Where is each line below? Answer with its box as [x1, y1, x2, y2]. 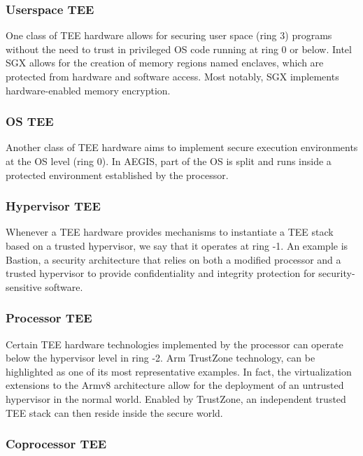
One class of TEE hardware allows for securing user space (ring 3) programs [6, 28, 332, 43]
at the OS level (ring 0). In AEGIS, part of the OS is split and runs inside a [6, 154, 332, 168]
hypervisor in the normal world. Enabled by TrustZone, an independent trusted [6, 391, 346, 406]
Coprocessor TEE [6, 435, 107, 453]
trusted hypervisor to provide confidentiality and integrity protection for [6, 266, 315, 280]
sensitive [6, 279, 42, 294]
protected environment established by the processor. [6, 167, 229, 182]
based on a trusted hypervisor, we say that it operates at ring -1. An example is [6, 238, 348, 252]
